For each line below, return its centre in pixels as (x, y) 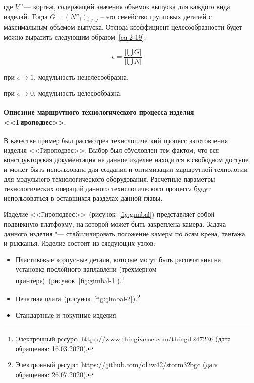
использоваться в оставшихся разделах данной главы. (83, 198)
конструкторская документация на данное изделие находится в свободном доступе (126, 160)
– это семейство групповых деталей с (156, 16)
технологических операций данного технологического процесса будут (107, 188)
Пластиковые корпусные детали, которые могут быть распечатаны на (118, 259)
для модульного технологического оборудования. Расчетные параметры (110, 179)
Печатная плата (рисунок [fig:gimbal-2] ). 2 (78, 298)
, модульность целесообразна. (78, 93)
